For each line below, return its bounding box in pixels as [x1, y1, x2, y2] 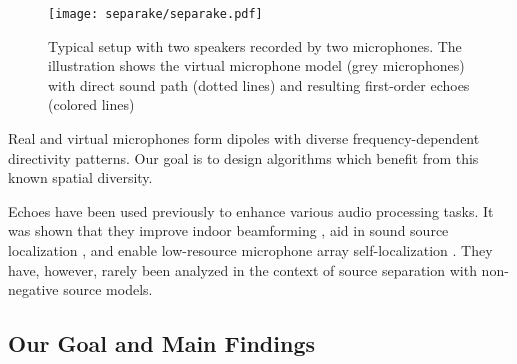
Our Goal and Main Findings [8, 328, 316, 359]
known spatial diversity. [8, 167, 153, 188]
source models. [63, 279, 153, 300]
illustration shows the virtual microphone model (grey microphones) [48, 55, 465, 76]
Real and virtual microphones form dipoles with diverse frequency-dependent [8, 128, 480, 149]
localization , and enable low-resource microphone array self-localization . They [8, 240, 493, 260]
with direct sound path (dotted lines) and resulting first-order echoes [48, 74, 470, 95]
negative [8, 279, 59, 300]
